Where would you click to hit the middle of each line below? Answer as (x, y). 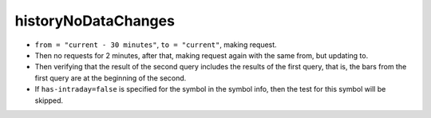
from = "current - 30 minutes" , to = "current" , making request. (156, 45)
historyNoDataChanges (95, 21)
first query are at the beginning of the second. (111, 78)
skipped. (49, 100)
